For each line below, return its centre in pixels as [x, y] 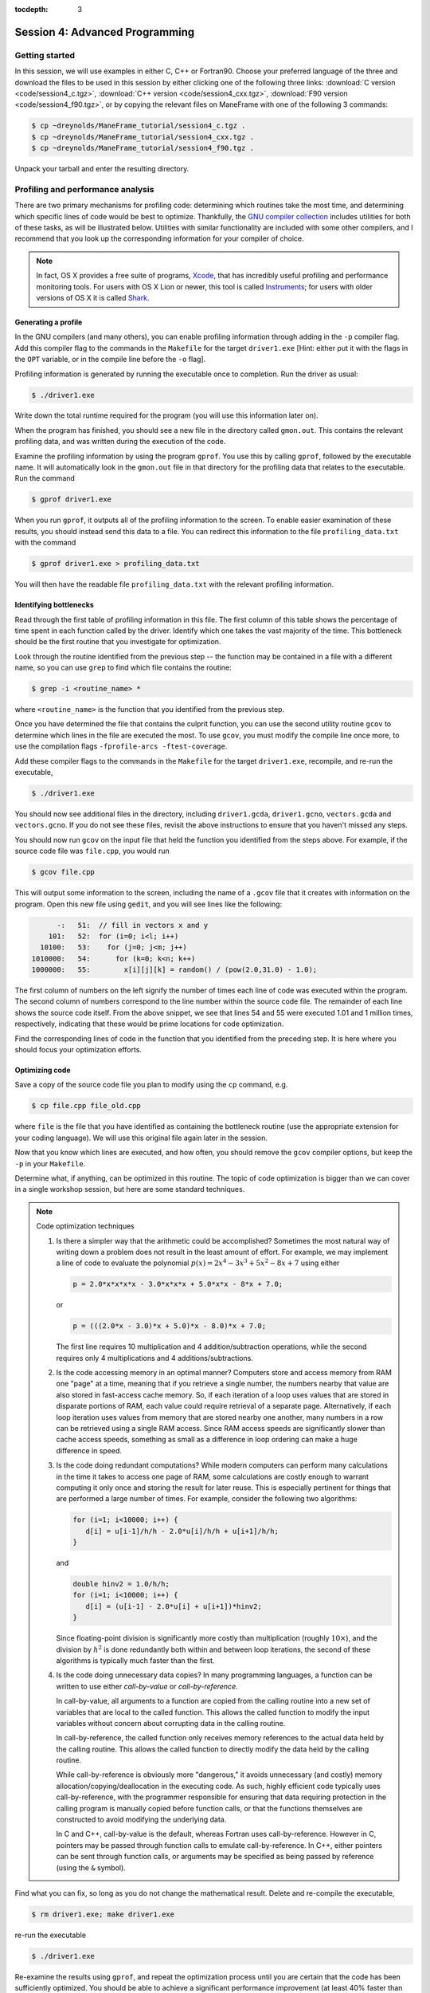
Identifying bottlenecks [55, 605]
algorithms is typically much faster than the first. [135, 1660]
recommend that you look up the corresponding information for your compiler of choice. [159, 238]
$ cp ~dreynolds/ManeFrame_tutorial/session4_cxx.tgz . [143, 137]
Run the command [45, 478]
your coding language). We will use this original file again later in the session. [141, 1138]
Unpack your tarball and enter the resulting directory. [102, 169]
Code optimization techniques [85, 1226]
